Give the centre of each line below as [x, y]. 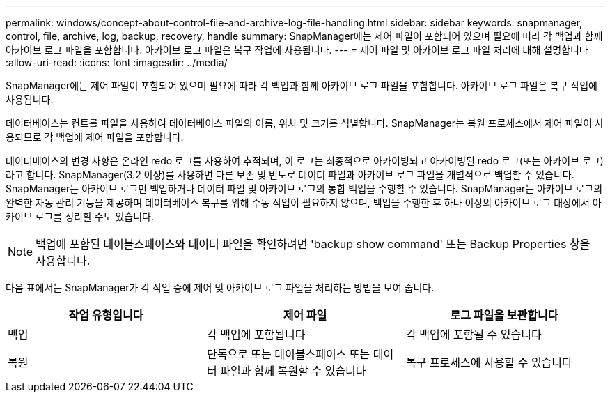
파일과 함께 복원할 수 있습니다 [293, 371]
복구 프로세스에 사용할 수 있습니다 [489, 362]
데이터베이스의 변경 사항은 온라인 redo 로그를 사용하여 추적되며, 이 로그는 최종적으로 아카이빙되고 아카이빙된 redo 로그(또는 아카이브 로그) [305, 161]
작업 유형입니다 [106, 315]
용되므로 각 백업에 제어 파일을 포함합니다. [95, 137]
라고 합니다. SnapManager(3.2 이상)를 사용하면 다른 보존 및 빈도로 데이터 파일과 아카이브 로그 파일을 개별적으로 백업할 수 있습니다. [290, 175]
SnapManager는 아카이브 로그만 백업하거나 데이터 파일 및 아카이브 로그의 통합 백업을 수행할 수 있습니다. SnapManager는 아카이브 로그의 [304, 189]
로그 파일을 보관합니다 [504, 315]
